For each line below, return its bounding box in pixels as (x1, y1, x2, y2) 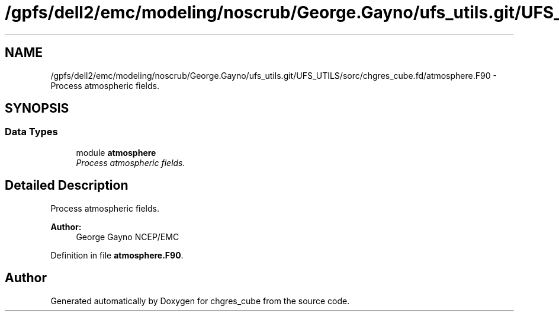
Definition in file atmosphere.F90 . (50, 250, 184, 260)
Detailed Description (5, 178, 128, 193)
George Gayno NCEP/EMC (76, 231, 179, 242)
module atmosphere (76, 147, 156, 158)
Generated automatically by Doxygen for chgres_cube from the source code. (50, 295, 350, 306)
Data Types (5, 126, 58, 138)
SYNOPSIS (5, 101, 69, 116)
